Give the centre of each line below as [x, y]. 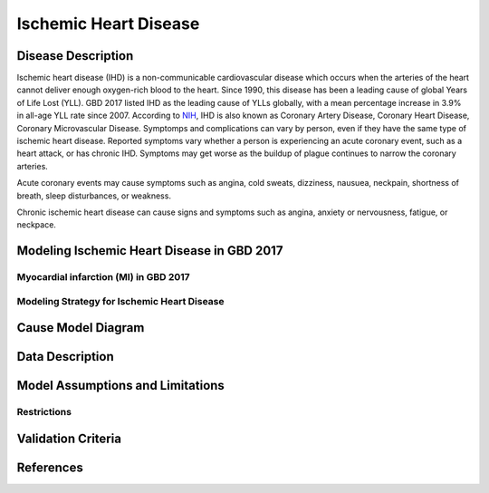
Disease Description [75, 56]
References [50, 467]
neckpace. [36, 225]
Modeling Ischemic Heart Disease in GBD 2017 [150, 251]
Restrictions [44, 412]
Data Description [66, 357]
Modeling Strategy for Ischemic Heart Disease [120, 301]
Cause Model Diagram [81, 328]
